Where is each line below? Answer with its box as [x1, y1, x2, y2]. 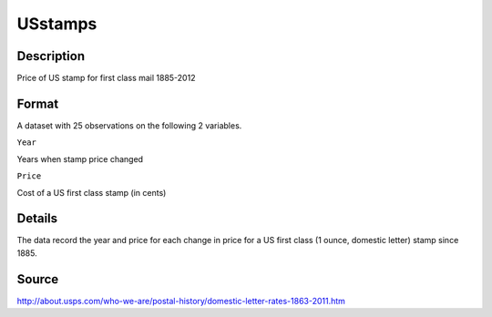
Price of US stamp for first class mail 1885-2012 [16, 73, 196, 84]
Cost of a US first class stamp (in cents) [16, 187, 167, 198]
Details [16, 210, 58, 227]
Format [16, 96, 59, 111]
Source [16, 271, 59, 287]
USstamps [16, 14, 97, 34]
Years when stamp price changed [16, 153, 144, 164]
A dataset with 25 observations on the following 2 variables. [16, 119, 242, 131]
